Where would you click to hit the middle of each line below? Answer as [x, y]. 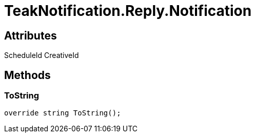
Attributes [31, 35]
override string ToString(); [63, 113]
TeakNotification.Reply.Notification [128, 11]
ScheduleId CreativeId [42, 55]
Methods [27, 75]
